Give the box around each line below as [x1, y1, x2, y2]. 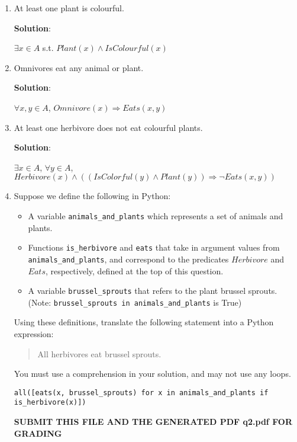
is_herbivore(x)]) [14, 398, 86, 407]
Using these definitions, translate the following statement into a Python [14, 316, 274, 328]
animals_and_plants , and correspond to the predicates [28, 252, 229, 265]
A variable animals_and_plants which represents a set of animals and [28, 209, 283, 222]
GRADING [14, 427, 62, 439]
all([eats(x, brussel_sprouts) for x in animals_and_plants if [14, 388, 269, 397]
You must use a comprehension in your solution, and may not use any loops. [14, 367, 291, 380]
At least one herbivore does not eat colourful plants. [14, 121, 203, 133]
